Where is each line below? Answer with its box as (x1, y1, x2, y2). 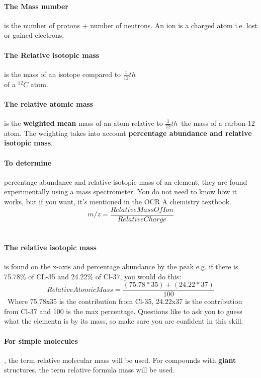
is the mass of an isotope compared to (4, 68, 121, 79)
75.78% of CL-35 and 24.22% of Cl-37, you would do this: (4, 271, 182, 281)
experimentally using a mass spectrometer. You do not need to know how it (4, 186, 237, 197)
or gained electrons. (4, 30, 64, 40)
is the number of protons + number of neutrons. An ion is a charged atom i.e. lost (4, 20, 257, 30)
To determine (4, 157, 52, 168)
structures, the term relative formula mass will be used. (4, 364, 175, 375)
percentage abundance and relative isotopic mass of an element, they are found (4, 176, 247, 187)
